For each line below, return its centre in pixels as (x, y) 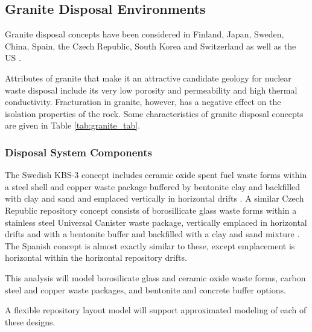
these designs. (30, 321)
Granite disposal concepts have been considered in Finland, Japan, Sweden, (145, 34)
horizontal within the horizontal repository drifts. (96, 257)
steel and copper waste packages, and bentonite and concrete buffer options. (145, 289)
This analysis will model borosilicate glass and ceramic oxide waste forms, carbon (155, 277)
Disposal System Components (78, 152)
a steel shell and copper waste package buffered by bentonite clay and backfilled (153, 186)
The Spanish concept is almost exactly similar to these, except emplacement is (150, 245)
